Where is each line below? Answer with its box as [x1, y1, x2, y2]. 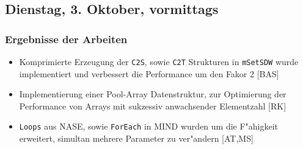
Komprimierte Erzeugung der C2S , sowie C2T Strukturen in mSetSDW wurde [19, 55, 299, 68]
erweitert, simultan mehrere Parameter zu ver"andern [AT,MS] [19, 132, 254, 145]
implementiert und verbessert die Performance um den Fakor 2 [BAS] [19, 67, 279, 80]
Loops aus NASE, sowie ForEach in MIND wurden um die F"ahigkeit [19, 120, 279, 133]
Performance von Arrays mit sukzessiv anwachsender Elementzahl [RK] [19, 99, 287, 112]
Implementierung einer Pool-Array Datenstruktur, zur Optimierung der [19, 88, 287, 100]
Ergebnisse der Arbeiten [5, 31, 128, 46]
